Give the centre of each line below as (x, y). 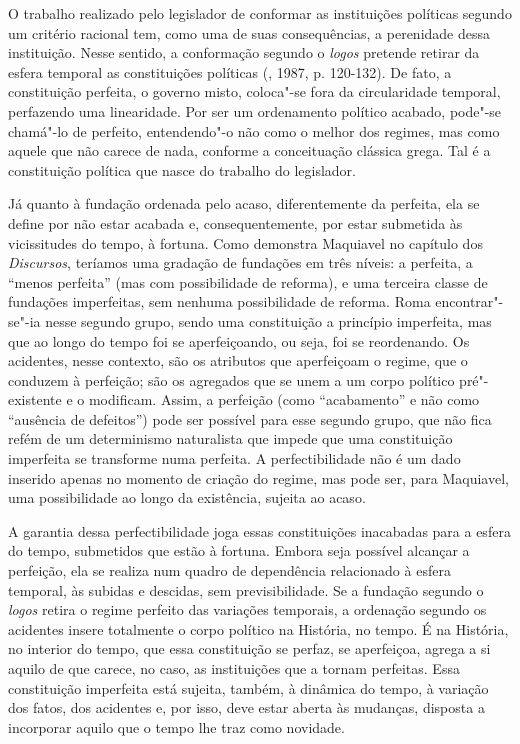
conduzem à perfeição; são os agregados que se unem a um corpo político (231, 379)
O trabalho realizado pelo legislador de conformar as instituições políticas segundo (260, 13)
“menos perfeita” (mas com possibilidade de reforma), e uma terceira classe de (248, 281)
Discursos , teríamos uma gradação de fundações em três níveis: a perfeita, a (240, 262)
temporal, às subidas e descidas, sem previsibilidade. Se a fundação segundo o (246, 589)
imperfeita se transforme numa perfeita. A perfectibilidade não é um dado (234, 458)
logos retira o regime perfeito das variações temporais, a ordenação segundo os (247, 609)
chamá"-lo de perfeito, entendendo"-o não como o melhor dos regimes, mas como (254, 130)
